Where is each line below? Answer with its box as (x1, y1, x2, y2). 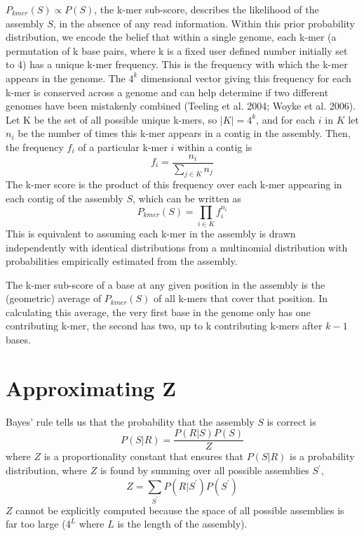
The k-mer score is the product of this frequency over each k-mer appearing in (6, 177, 342, 192)
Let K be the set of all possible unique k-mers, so (6, 112, 217, 126)
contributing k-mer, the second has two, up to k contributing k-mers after (6, 318, 323, 333)
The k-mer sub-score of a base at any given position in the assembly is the (6, 277, 325, 292)
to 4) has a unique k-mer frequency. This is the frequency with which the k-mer (6, 57, 348, 72)
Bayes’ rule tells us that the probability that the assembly (6, 414, 255, 429)
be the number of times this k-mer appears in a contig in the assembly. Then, (18, 126, 351, 140)
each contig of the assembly (6, 190, 123, 205)
